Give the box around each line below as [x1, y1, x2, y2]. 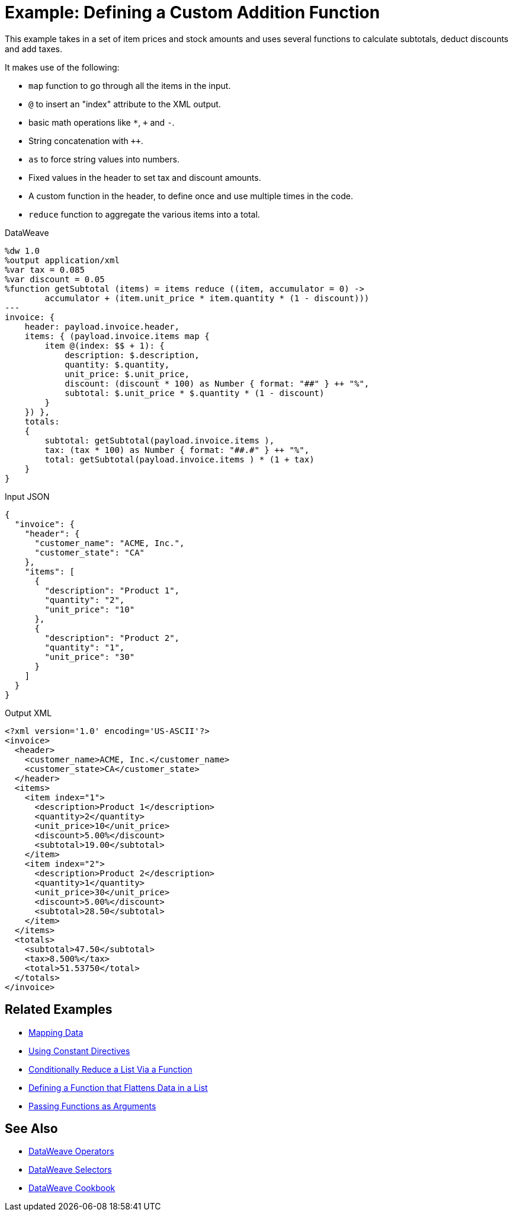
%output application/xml [5, 255, 120, 265]
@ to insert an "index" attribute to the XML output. [28, 98, 221, 109]
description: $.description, [65, 350, 200, 360]
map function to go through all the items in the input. [28, 80, 231, 91]
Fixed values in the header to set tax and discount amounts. [28, 172, 261, 183]
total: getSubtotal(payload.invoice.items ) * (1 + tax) [44, 454, 315, 464]
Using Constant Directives [28, 1045, 130, 1056]
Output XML [5, 707, 52, 718]
